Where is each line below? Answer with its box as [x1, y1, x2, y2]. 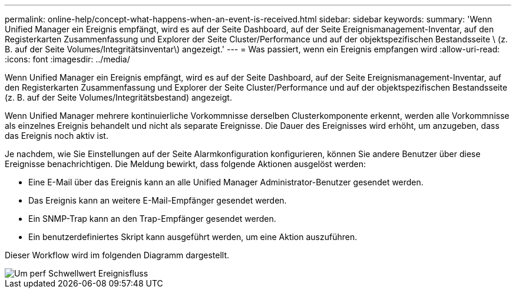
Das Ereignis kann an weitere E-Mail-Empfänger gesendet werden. [28, 195, 287, 205]
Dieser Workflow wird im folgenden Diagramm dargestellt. [5, 250, 230, 260]
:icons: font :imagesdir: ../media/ [5, 54, 130, 64]
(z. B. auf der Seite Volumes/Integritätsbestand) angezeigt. [5, 92, 232, 102]
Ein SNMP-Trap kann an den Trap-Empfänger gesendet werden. [28, 214, 276, 224]
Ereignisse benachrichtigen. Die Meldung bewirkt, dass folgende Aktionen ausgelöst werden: [5, 159, 366, 169]
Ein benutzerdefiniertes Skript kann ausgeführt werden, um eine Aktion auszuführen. [28, 232, 358, 242]
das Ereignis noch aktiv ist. [5, 131, 108, 141]
